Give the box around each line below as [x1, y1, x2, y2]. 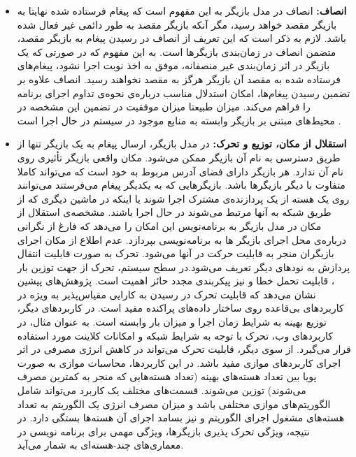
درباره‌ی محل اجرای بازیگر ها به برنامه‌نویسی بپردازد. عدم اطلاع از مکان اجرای [17, 232, 347, 247]
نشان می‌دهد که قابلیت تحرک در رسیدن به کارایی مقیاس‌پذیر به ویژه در [17, 286, 316, 301]
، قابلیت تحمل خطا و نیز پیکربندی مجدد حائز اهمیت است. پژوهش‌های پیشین [17, 273, 335, 288]
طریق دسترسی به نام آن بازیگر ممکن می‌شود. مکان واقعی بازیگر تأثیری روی [17, 150, 341, 164]
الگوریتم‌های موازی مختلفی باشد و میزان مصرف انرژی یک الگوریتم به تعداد [17, 396, 331, 411]
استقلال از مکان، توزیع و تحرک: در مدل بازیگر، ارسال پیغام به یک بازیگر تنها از [17, 136, 347, 151]
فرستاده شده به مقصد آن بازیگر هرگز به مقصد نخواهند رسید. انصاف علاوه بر [17, 71, 341, 86]
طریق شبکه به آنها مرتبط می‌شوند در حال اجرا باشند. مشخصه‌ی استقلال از [17, 205, 332, 219]
